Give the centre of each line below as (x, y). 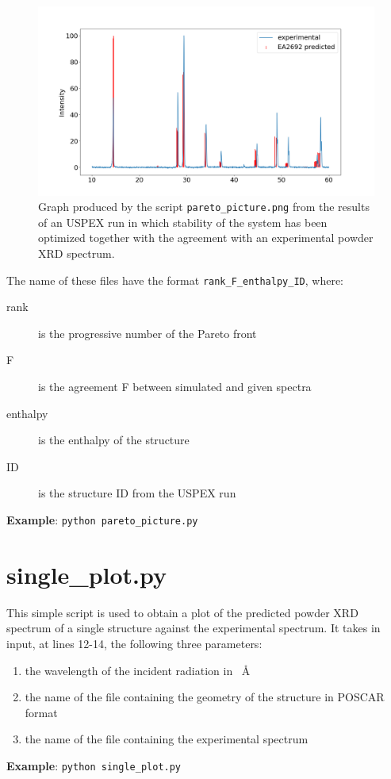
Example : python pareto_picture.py (102, 519)
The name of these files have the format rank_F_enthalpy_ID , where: (175, 280)
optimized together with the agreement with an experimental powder (206, 238)
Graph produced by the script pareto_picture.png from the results (204, 207)
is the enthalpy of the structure (114, 440)
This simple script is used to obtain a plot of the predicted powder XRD (182, 612)
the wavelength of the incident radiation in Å (138, 670)
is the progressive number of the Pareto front (148, 333)
